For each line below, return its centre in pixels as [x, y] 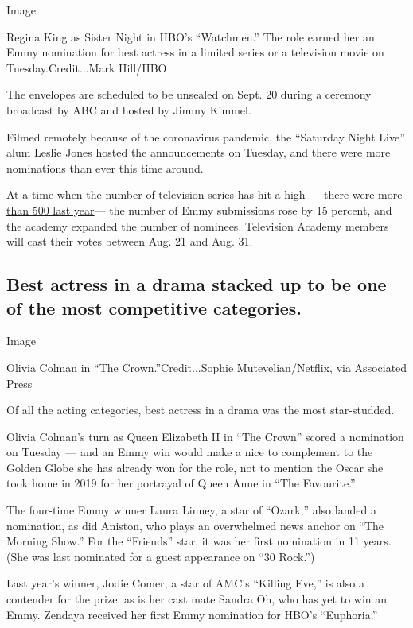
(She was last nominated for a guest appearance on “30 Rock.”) [161, 556]
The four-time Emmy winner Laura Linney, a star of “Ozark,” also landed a [191, 510]
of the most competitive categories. [154, 307]
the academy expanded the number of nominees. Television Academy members [198, 225]
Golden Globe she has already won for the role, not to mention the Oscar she [195, 467]
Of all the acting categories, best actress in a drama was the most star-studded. [201, 410]
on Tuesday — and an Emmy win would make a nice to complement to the [190, 452]
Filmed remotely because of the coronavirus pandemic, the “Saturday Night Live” [206, 136]
